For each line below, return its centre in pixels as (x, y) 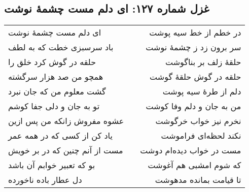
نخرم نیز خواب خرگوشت (198, 121)
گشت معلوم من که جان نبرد (57, 91)
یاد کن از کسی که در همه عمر (60, 136)
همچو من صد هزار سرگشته (56, 77)
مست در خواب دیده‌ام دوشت (191, 150)
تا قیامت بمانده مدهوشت (198, 180)
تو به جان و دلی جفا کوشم (54, 106)
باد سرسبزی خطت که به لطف (61, 47)
